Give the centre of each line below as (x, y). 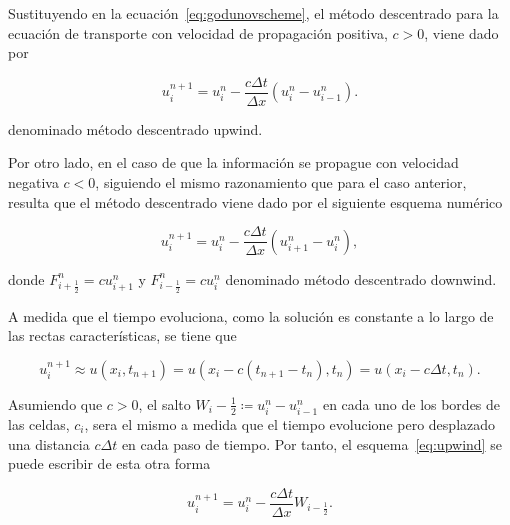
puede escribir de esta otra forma (109, 463)
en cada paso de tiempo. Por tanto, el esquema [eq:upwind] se (311, 443)
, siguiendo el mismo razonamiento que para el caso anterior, (281, 182)
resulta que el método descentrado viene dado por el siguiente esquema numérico (255, 201)
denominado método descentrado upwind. (135, 128)
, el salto (164, 403)
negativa (33, 182)
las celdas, (39, 424)
